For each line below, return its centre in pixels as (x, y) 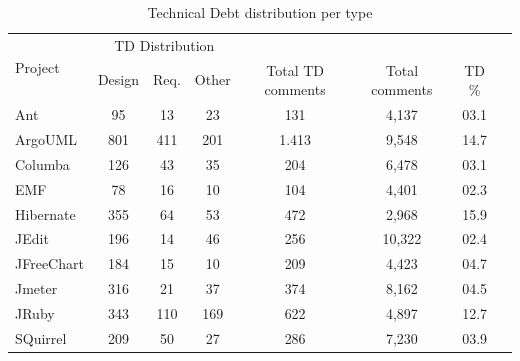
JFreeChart (49, 263)
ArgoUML (46, 138)
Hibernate (45, 213)
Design (118, 79)
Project (37, 67)
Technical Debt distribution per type (260, 12)
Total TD (295, 69)
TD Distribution (164, 44)
